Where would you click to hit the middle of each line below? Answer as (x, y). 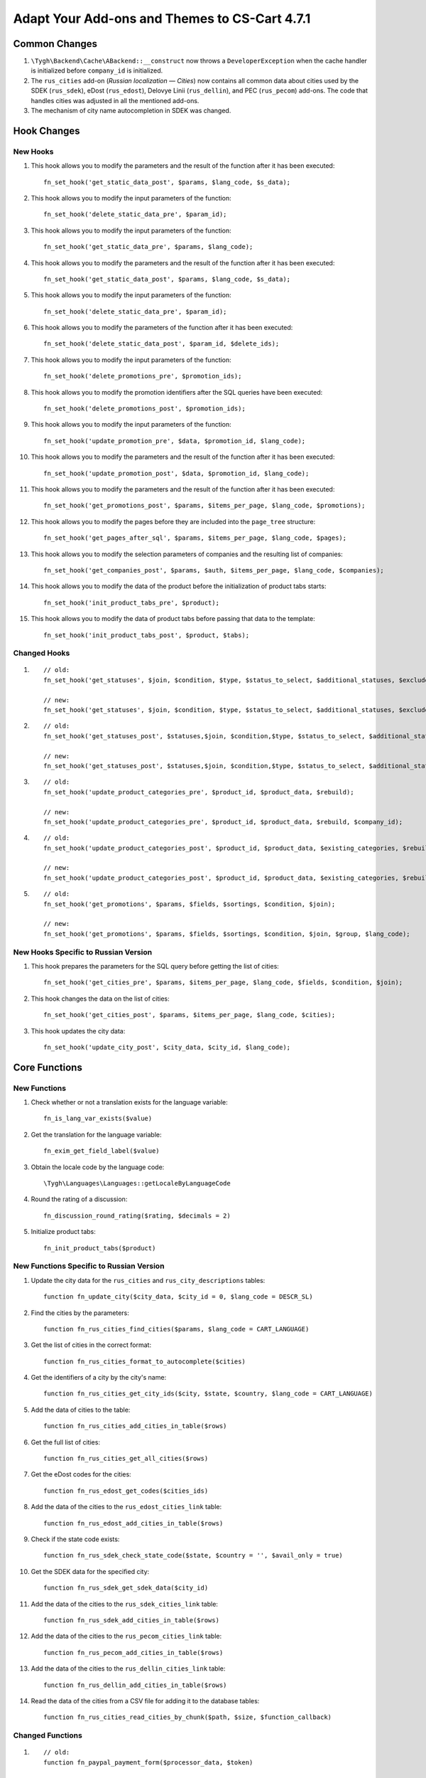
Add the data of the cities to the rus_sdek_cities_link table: (124, 1604)
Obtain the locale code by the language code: (98, 1167)
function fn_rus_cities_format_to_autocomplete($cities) (145, 1361)
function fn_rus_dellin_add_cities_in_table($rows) (135, 1685)
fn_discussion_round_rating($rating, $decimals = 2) (137, 1215)
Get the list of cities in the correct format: (91, 1345)
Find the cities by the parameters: (80, 1313)
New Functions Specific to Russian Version (89, 1266)
